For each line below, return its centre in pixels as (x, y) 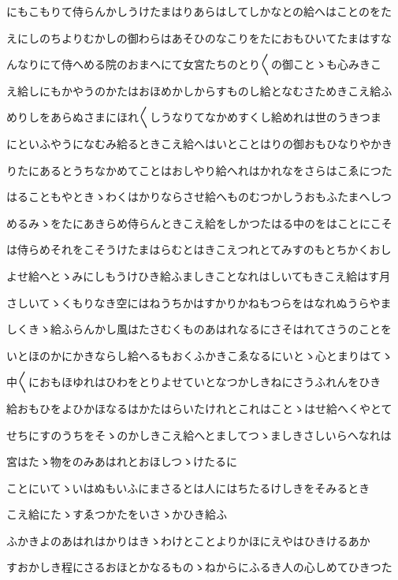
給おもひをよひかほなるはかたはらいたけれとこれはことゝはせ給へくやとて (199, 408)
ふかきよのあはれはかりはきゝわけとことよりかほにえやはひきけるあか (188, 540)
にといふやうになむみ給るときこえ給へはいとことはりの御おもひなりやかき (199, 143)
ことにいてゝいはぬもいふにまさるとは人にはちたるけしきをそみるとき (188, 487)
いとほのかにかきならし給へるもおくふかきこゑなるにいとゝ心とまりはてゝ (199, 355)
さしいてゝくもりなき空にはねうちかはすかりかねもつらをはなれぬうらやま (199, 302)
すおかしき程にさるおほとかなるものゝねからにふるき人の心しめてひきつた (199, 567)
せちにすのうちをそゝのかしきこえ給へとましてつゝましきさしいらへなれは (199, 435)
